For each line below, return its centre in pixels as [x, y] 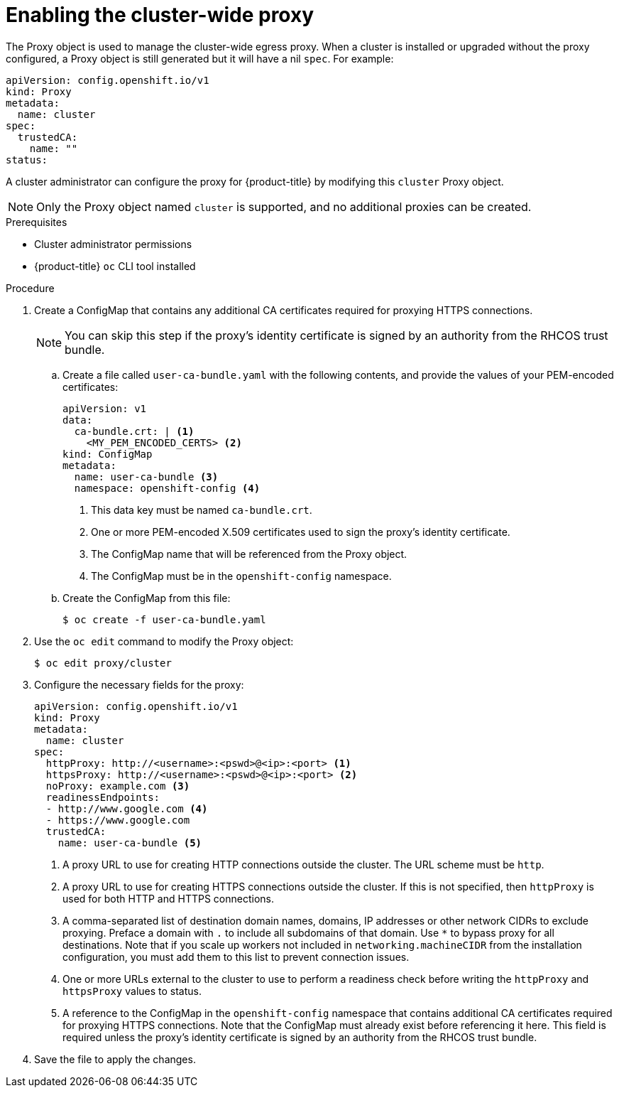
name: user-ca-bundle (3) [146, 476]
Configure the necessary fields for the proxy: [139, 684]
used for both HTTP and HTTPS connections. [168, 898]
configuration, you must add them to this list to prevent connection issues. [236, 957]
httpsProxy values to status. [132, 991]
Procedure [30, 288]
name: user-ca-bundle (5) [130, 842]
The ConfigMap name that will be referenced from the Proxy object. [249, 554]
